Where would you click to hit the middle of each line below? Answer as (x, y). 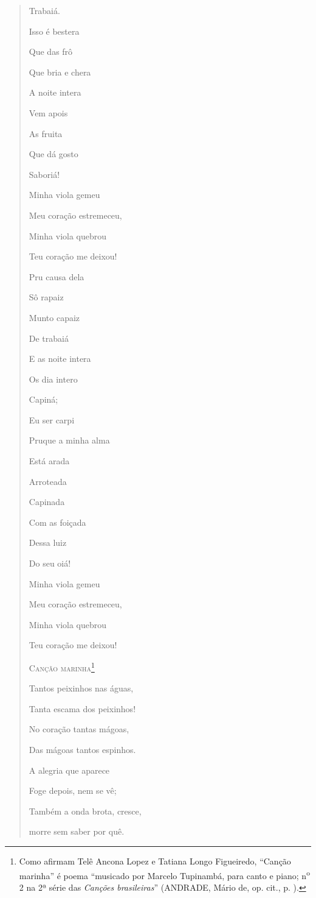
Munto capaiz (54, 317)
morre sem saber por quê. (77, 831)
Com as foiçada (57, 522)
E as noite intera (60, 359)
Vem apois (48, 112)
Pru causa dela (57, 276)
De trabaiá (49, 338)
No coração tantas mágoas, (79, 729)
